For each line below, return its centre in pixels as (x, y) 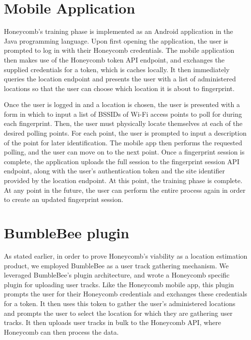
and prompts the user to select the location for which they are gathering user (118, 313)
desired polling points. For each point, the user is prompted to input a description (125, 133)
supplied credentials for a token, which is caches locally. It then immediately (117, 69)
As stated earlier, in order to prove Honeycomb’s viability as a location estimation (126, 255)
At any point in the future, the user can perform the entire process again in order (125, 190)
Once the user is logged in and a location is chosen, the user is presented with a (122, 104)
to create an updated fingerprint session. (64, 199)
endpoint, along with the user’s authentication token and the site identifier (114, 171)
